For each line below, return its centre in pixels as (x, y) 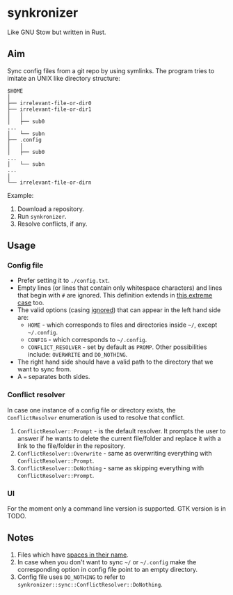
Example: (21, 195)
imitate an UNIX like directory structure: (64, 78)
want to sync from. (44, 369)
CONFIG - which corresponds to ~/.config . (87, 340)
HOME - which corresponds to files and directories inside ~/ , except (122, 325)
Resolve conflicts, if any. (52, 224)
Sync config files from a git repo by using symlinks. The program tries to (111, 70)
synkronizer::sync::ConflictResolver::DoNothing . (90, 584)
